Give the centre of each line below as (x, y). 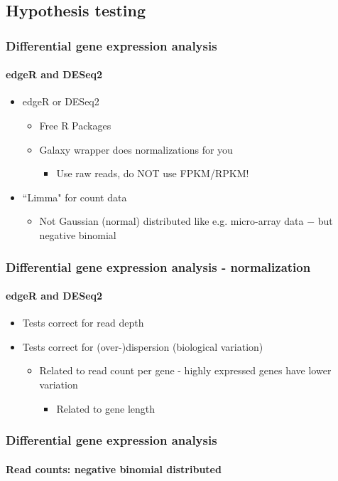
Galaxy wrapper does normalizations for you (136, 149)
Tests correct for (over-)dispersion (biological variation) (143, 346)
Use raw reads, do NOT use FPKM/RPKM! (153, 173)
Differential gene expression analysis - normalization (158, 266)
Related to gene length (106, 408)
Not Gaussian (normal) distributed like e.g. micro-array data (171, 221)
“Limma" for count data (75, 197)
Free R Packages (75, 126)
